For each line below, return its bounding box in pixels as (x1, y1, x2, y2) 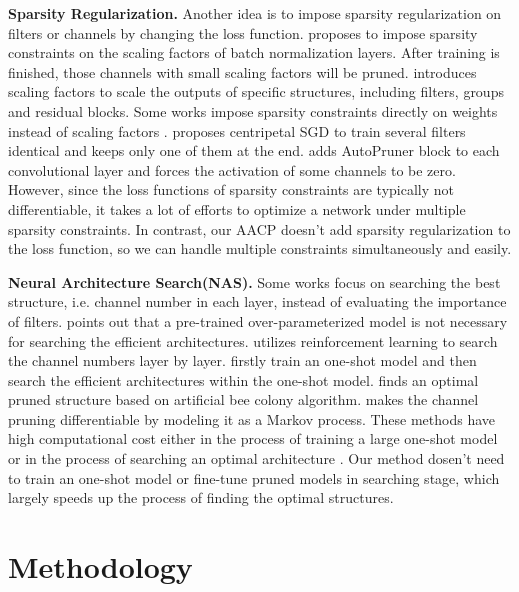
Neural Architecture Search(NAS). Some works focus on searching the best (8, 271, 501, 292)
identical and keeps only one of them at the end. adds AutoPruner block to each (8, 140, 500, 161)
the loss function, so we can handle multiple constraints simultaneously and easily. (8, 238, 512, 259)
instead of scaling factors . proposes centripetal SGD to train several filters (8, 120, 466, 141)
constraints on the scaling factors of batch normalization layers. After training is (8, 42, 500, 63)
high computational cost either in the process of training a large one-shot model (8, 428, 498, 449)
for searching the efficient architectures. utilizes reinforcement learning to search (8, 330, 498, 351)
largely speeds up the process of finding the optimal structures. (8, 487, 394, 508)
